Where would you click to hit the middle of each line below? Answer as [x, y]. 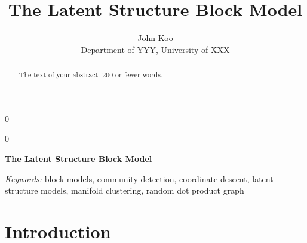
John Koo [155, 38]
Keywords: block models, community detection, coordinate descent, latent [139, 178]
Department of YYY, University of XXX [155, 49]
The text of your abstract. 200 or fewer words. [91, 75]
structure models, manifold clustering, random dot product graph [125, 190]
